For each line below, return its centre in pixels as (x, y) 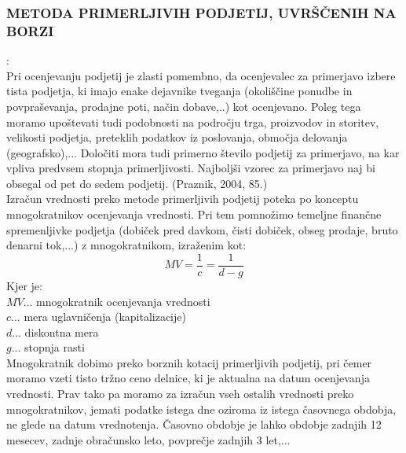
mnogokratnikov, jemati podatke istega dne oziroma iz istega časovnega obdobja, (201, 409)
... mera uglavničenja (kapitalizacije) (99, 317)
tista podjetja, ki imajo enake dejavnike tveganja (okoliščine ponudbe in (179, 91)
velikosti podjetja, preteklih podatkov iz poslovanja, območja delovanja (177, 137)
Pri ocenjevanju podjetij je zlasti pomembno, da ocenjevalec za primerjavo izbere (201, 75)
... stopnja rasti (48, 347)
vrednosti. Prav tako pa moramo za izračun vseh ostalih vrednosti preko (180, 394)
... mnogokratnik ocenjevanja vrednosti (117, 301)
